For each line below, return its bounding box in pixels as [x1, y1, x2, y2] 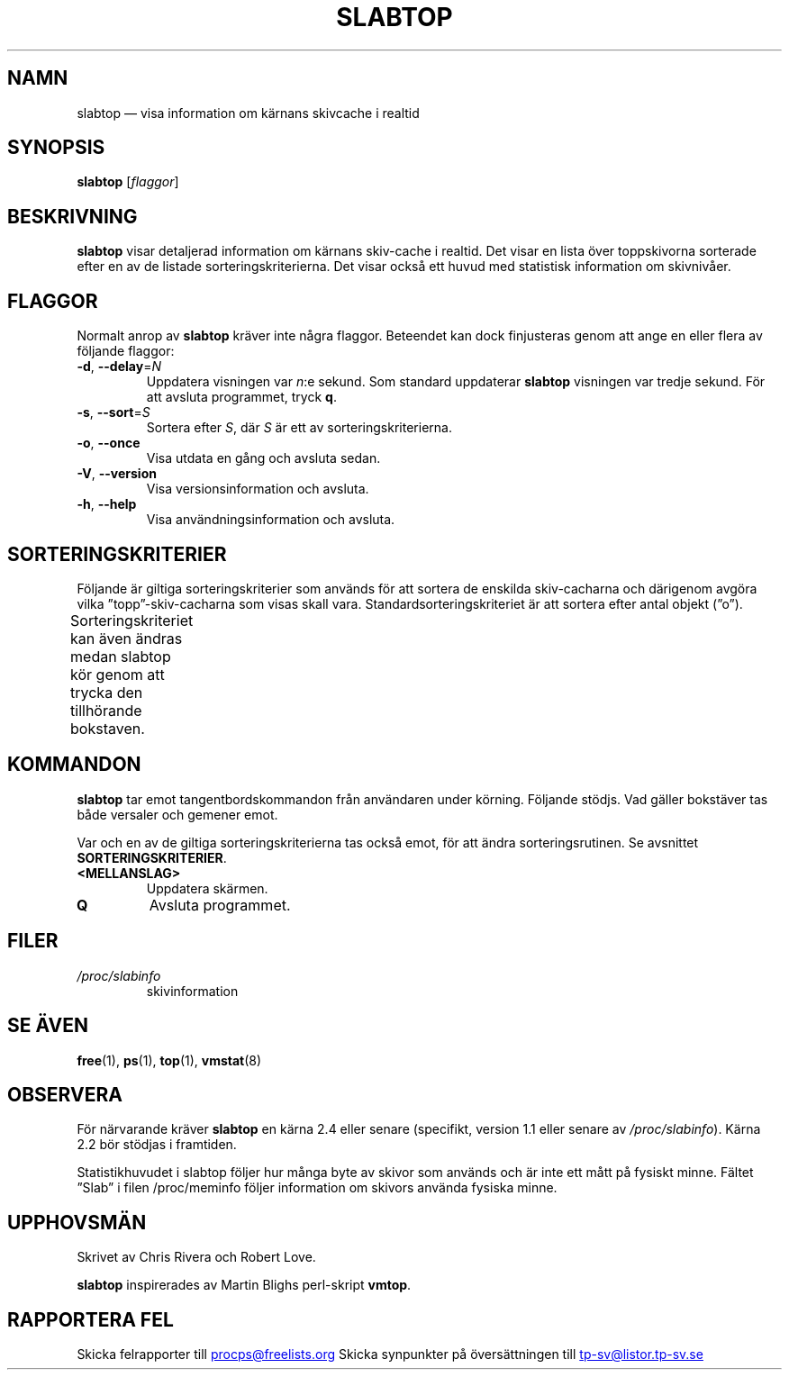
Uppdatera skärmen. [146, 880, 268, 896]
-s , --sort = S [77, 404, 150, 421]
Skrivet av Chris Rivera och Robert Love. [77, 1249, 316, 1265]
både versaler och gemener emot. [77, 806, 278, 822]
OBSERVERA [7, 1083, 122, 1106]
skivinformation [146, 983, 239, 999]
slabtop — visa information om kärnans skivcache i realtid [77, 104, 420, 121]
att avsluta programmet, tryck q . [146, 389, 337, 405]
